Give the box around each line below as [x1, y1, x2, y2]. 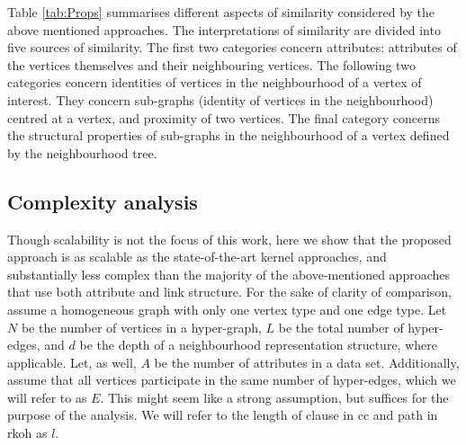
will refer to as [7, 387, 87, 406]
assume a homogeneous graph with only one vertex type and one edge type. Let [7, 299, 447, 318]
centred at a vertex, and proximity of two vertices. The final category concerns [7, 108, 441, 127]
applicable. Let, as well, [7, 352, 137, 371]
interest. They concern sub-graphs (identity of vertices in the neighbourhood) [7, 90, 434, 109]
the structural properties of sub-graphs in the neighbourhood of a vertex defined [7, 126, 450, 145]
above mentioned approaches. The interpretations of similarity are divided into [7, 20, 441, 39]
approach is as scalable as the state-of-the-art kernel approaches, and [7, 247, 387, 266]
